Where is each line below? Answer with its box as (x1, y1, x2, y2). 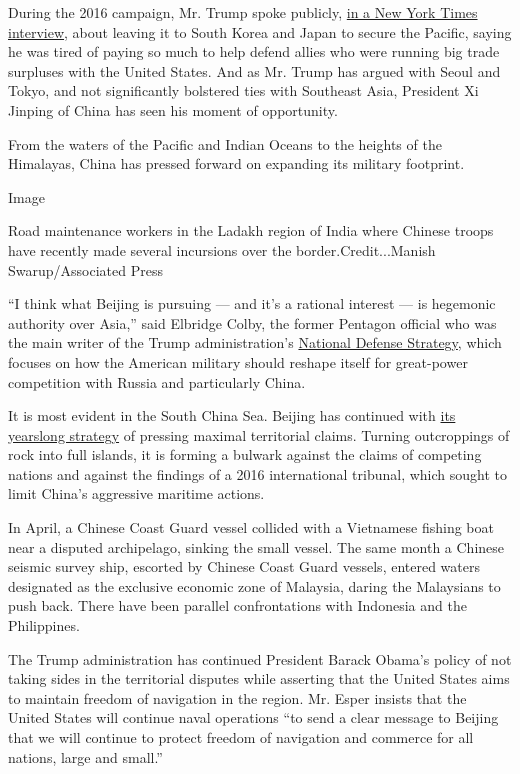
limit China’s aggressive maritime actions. (8, 483, 265, 504)
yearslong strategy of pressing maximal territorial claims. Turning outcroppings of (8, 424, 510, 445)
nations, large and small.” (8, 746, 163, 767)
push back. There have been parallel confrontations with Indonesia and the (8, 595, 467, 616)
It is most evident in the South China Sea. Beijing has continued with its (8, 405, 456, 426)
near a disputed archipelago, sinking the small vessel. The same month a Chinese (8, 536, 505, 557)
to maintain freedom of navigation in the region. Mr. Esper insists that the (8, 687, 467, 708)
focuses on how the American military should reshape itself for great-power (8, 351, 468, 372)
